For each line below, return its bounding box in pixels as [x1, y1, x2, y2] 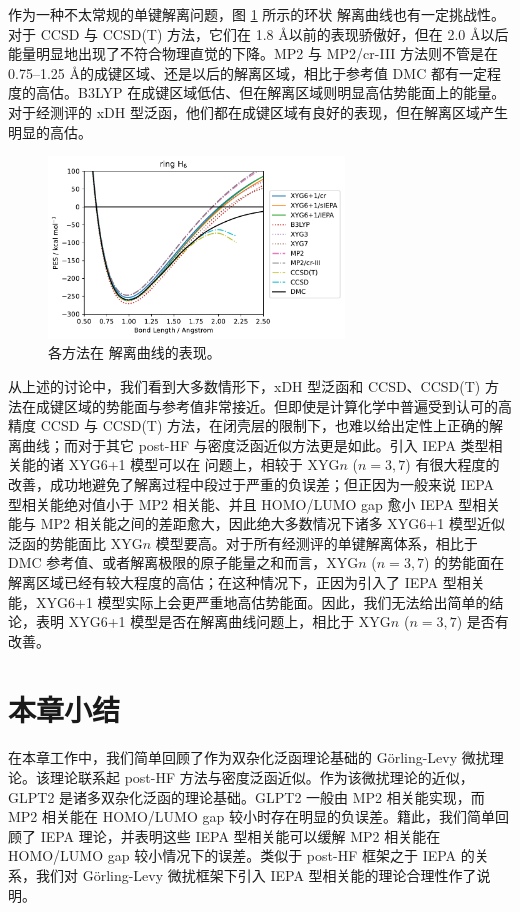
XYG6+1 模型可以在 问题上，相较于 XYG [68, 454, 340, 475]
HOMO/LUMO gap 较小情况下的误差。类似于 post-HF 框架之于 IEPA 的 [8, 845, 475, 866]
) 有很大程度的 [405, 454, 500, 475]
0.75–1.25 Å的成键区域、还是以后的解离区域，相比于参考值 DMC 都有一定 [8, 62, 487, 83]
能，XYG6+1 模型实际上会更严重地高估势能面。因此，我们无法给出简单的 [8, 591, 490, 612]
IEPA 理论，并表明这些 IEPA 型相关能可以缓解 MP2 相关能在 [40, 825, 441, 846]
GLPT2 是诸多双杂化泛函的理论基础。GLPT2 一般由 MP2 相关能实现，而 [8, 786, 485, 807]
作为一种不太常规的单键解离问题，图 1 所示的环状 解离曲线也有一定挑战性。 [8, 4, 505, 24]
